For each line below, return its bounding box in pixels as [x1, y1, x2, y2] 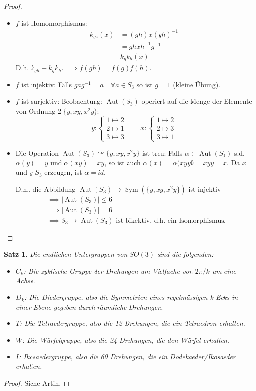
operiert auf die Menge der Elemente [141, 96, 252, 106]
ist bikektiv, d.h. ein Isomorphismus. [116, 217, 226, 224]
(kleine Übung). [173, 79, 220, 89]
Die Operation [15, 148, 59, 158]
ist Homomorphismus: [21, 17, 87, 28]
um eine [212, 266, 236, 276]
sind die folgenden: [157, 249, 214, 259]
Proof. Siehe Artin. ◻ [4, 377, 70, 388]
